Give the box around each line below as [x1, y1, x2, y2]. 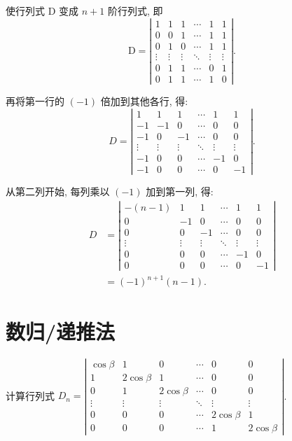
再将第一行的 [6, 93, 64, 108]
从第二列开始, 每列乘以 [6, 183, 110, 198]
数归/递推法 [6, 316, 116, 345]
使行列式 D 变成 [6, 3, 79, 17]
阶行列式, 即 [107, 3, 163, 17]
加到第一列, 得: [146, 183, 214, 198]
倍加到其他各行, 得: [100, 93, 188, 108]
